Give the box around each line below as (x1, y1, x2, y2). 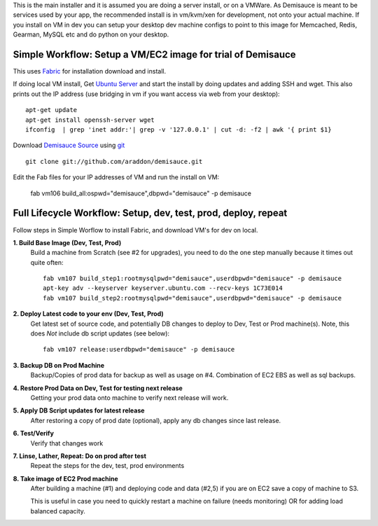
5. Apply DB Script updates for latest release (13, 406, 145, 415)
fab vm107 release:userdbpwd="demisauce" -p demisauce (43, 345, 235, 354)
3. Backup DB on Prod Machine (13, 361, 105, 369)
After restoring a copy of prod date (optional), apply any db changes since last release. (30, 416, 281, 424)
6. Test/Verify (13, 429, 54, 438)
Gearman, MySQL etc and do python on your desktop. (13, 30, 169, 39)
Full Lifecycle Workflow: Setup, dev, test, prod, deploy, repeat (13, 207, 288, 219)
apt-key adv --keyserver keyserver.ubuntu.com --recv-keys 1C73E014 (43, 284, 283, 292)
